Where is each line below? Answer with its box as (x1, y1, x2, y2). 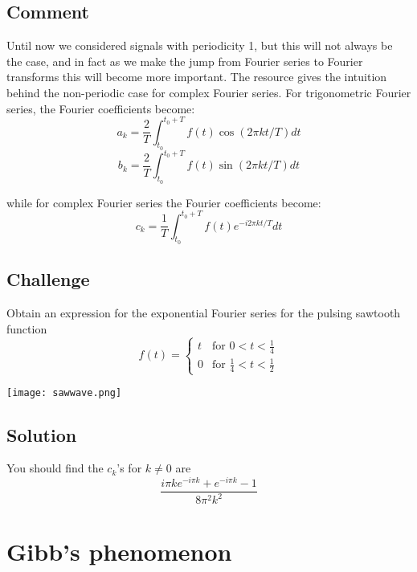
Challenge (6, 267, 90, 292)
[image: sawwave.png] (6, 386, 122, 398)
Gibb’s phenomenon (6, 534, 232, 567)
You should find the (6, 460, 104, 476)
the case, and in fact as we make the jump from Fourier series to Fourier (6, 52, 363, 69)
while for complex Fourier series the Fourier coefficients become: (6, 194, 321, 210)
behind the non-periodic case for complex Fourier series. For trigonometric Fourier (6, 84, 411, 100)
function (6, 320, 47, 337)
